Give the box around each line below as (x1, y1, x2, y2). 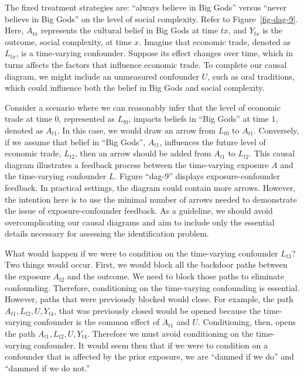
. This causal (249, 147, 295, 159)
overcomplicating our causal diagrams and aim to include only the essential (5, 216, 275, 228)
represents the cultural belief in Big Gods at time (41, 24, 218, 36)
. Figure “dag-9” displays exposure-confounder (114, 170, 281, 182)
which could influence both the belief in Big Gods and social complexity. (5, 81, 265, 94)
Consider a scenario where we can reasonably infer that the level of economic (5, 101, 281, 113)
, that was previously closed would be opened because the (54, 304, 261, 316)
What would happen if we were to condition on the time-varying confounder (5, 247, 278, 259)
